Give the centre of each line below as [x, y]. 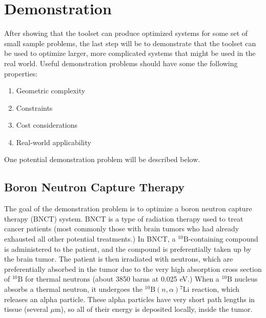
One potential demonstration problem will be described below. [102, 159]
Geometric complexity [51, 91]
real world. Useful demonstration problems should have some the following [121, 63]
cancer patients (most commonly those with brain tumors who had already [122, 228]
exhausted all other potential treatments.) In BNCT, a [90, 239]
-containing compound [223, 239]
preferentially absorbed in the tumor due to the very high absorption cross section [133, 269]
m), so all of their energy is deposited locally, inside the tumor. [154, 309]
